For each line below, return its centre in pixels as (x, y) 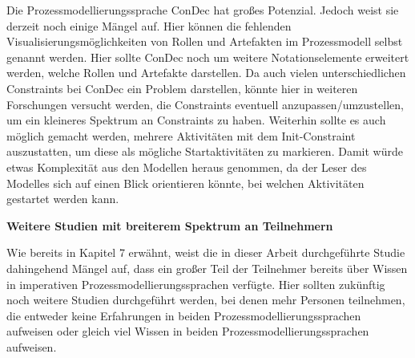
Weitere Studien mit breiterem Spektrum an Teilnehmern (170, 225)
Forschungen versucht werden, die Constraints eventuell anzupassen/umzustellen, (205, 104)
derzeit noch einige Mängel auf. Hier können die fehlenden (149, 25)
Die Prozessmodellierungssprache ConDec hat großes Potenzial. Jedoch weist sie (203, 10)
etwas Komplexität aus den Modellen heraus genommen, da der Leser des (187, 167)
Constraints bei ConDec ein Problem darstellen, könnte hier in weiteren (182, 88)
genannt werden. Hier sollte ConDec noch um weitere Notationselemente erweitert (208, 57)
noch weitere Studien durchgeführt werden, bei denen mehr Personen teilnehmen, (206, 300)
